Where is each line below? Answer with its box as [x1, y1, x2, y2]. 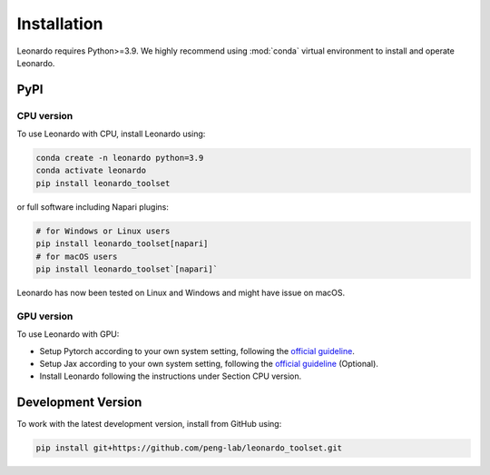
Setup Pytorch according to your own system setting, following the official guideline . [39, 345, 356, 356]
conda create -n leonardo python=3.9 [35, 153, 204, 163]
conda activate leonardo [35, 165, 147, 176]
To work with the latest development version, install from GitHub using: [16, 419, 282, 430]
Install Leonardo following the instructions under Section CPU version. [39, 371, 302, 381]
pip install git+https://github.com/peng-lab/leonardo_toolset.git [35, 443, 343, 453]
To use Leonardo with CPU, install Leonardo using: [16, 128, 206, 140]
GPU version [16, 310, 73, 322]
